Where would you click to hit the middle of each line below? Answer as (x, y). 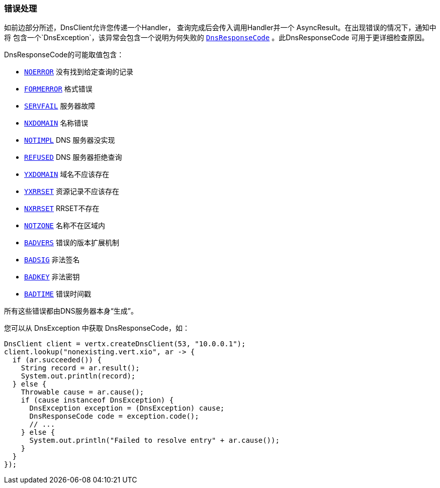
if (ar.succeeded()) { (57, 360)
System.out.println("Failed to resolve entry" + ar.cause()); (154, 441)
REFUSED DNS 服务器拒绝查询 (73, 157)
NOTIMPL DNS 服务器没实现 (70, 140)
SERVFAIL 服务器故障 (60, 106)
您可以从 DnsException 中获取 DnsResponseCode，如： (97, 328)
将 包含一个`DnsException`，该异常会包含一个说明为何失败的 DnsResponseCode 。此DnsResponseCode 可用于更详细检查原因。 (216, 38)
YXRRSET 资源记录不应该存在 (72, 191)
